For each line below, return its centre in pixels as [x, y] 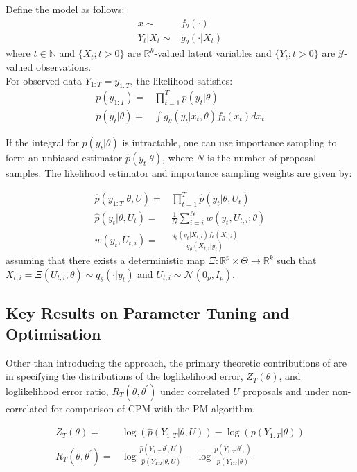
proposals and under [286, 391]
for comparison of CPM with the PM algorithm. [153, 408]
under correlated [195, 391]
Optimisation [53, 333]
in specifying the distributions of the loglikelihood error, [124, 376]
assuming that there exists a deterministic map [105, 260]
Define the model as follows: [65, 9]
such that [297, 260]
